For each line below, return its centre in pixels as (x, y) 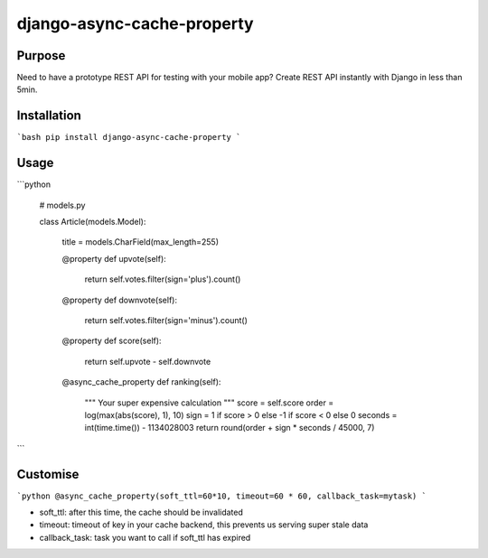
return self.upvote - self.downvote (148, 361)
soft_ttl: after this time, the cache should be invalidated (141, 512)
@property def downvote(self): (120, 300)
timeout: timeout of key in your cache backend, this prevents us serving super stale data (204, 525)
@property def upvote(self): (114, 258)
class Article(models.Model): (93, 222)
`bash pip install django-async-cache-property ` (129, 137)
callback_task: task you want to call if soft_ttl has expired (145, 537)
